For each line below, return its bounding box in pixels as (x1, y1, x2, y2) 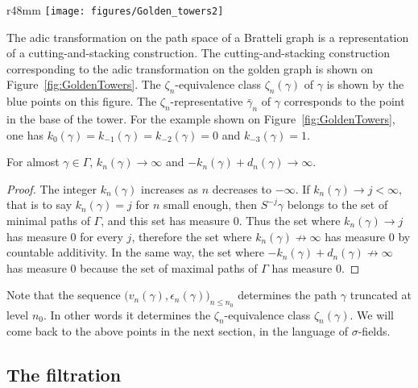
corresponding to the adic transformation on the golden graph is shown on (6, 60, 374, 77)
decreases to (212, 180, 272, 197)
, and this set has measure (101, 212, 230, 228)
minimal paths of (6, 212, 90, 228)
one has (6, 126, 43, 143)
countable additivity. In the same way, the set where (6, 244, 264, 261)
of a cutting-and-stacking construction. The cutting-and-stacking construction (6, 44, 391, 61)
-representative (170, 93, 243, 110)
